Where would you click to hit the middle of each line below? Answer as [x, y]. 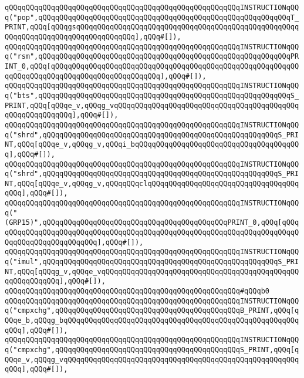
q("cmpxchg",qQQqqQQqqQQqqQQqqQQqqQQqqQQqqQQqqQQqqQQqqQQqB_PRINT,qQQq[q [152, 311]
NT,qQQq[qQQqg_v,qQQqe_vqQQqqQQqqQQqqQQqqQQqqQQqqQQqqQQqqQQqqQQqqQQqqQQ [152, 271]
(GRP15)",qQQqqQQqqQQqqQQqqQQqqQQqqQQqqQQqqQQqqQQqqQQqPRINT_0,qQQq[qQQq [152, 223]
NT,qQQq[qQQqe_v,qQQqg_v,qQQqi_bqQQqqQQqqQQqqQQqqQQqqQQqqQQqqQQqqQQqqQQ [152, 145]
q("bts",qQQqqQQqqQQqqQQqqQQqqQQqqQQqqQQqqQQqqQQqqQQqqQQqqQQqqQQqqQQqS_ [152, 95]
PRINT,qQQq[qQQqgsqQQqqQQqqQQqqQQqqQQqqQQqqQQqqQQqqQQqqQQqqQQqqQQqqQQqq [152, 27]
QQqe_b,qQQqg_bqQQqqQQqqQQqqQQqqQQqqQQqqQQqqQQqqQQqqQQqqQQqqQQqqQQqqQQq [152, 320]
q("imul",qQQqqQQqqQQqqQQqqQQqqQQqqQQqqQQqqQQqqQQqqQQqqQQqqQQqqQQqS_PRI [152, 262]
